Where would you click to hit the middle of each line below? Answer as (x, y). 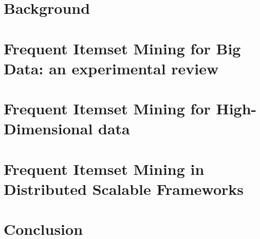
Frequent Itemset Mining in (104, 168)
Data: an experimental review (111, 68)
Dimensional (48, 128)
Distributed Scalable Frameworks (124, 188)
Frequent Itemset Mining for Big (122, 48)
